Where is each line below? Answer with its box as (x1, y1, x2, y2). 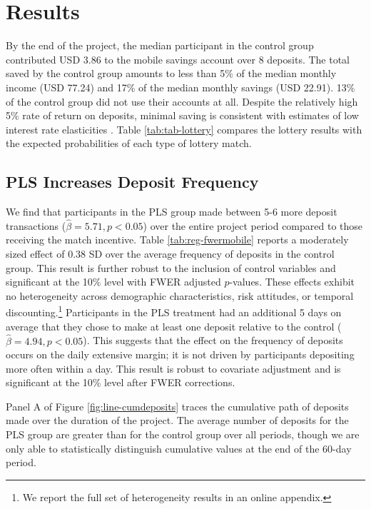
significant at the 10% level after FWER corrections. (6, 375, 235, 390)
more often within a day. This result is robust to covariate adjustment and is (6, 361, 341, 376)
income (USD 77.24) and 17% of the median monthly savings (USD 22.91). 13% (6, 79, 355, 94)
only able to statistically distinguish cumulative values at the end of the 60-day (6, 440, 352, 455)
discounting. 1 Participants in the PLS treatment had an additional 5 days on (6, 303, 342, 320)
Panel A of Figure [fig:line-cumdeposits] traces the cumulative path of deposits (6, 398, 349, 413)
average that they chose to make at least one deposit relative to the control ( (6, 318, 342, 333)
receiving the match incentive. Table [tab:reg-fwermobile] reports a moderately (6, 232, 349, 247)
